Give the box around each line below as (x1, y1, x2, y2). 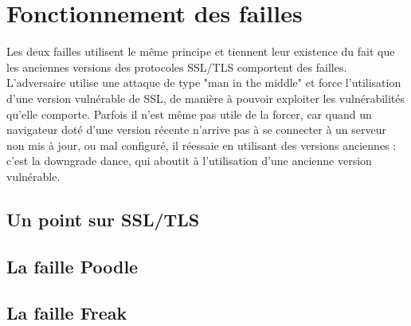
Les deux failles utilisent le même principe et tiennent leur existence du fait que (6, 43, 395, 60)
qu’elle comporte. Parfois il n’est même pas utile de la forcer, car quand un (6, 105, 372, 122)
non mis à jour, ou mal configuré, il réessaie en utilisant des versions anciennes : (6, 136, 397, 153)
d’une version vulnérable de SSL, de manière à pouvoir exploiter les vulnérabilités (6, 89, 405, 106)
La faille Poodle (6, 253, 139, 278)
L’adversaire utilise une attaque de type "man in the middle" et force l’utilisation (6, 74, 401, 91)
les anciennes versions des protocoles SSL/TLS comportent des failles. (6, 58, 347, 75)
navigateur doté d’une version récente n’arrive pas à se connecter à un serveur (6, 121, 386, 138)
